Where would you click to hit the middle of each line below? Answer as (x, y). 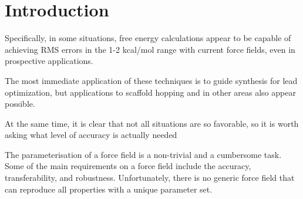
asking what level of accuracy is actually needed (91, 135)
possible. (20, 104)
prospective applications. (49, 61)
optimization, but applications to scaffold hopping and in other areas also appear (150, 92)
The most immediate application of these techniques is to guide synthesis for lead (151, 80)
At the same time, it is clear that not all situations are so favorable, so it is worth (152, 123)
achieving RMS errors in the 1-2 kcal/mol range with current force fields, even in (150, 49)
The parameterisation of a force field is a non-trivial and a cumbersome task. (143, 154)
